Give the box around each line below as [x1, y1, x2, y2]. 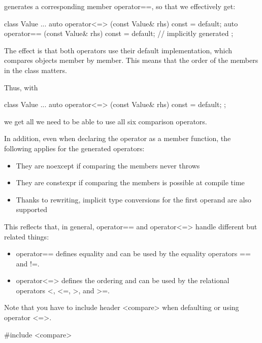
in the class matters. [4, 64, 67, 75]
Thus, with [4, 82, 38, 92]
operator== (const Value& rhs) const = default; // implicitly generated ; [4, 28, 234, 39]
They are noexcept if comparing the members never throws [16, 160, 200, 170]
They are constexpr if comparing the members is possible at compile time [16, 177, 245, 188]
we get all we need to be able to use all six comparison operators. [4, 116, 207, 126]
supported [16, 204, 47, 215]
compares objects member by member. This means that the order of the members [4, 55, 258, 65]
